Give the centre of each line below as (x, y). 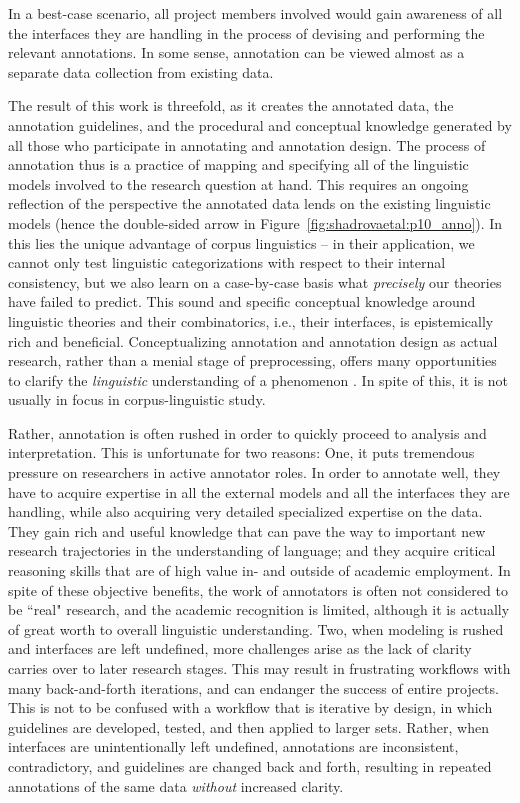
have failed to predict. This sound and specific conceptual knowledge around (242, 301)
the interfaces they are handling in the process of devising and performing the (246, 32)
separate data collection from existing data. (141, 71)
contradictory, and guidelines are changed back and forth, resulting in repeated (250, 765)
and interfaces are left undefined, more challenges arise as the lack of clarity (240, 648)
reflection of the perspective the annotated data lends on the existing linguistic (249, 203)
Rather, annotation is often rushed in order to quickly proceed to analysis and (247, 432)
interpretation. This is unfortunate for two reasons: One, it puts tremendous (241, 452)
